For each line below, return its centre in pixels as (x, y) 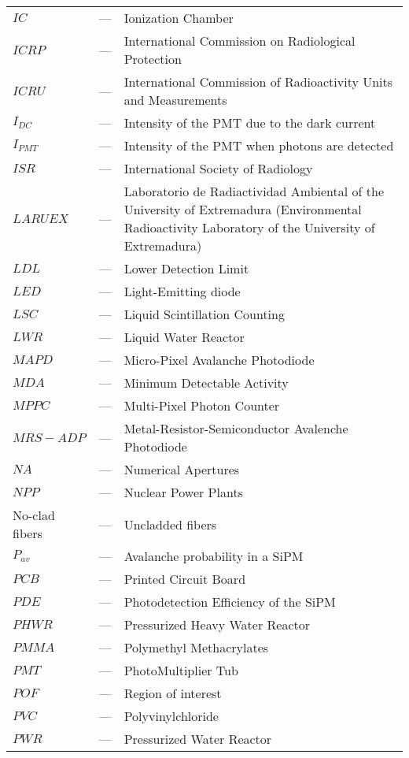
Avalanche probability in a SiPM (214, 556)
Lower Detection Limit (186, 268)
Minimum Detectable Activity (206, 383)
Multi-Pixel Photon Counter (202, 405)
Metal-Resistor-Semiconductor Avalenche (236, 428)
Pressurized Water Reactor (198, 739)
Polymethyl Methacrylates (196, 647)
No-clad (34, 515)
